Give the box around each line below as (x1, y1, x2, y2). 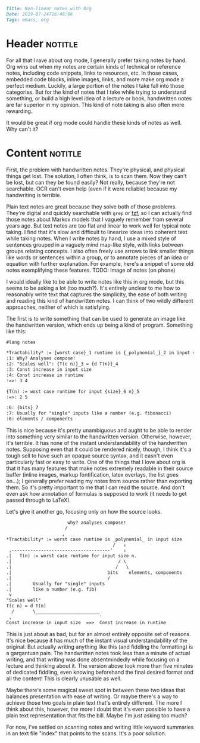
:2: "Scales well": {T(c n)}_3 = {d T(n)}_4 (6, 361, 118, 367)
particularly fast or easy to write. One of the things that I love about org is (6, 459, 186, 465)
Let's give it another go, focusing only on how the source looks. (6, 508, 162, 515)
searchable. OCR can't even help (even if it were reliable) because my (6, 185, 177, 192)
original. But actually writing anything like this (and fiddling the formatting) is (6, 643, 193, 650)
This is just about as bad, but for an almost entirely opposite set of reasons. (6, 630, 192, 637)
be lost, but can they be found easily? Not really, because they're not (6, 179, 176, 186)
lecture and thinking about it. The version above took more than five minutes (6, 662, 193, 669)
